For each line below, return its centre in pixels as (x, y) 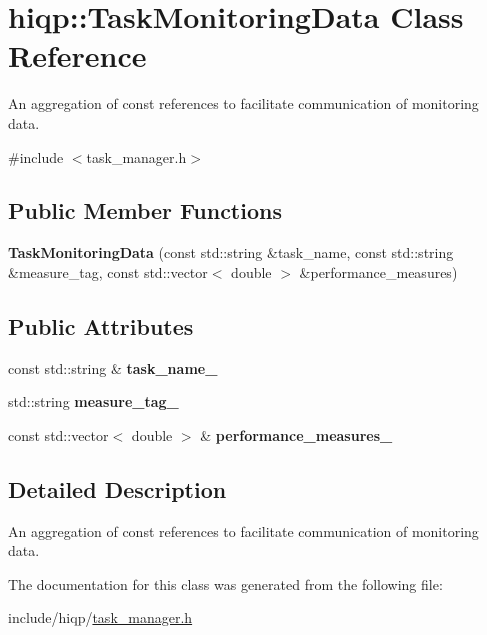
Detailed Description (117, 488)
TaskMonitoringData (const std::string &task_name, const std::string (231, 252)
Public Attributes (101, 325)
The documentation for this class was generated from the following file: (225, 583)
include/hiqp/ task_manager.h (100, 617)
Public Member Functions (145, 210)
